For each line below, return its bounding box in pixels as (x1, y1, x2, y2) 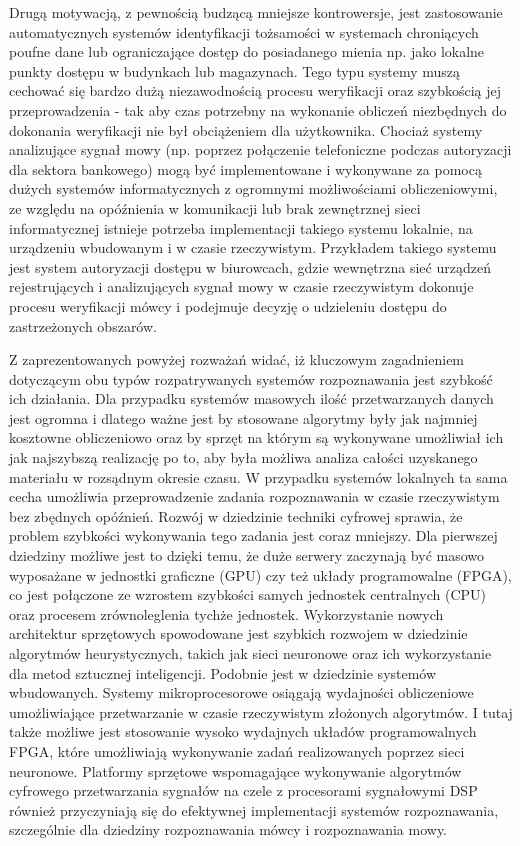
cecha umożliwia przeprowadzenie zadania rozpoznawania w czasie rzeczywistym (9, 486, 500, 507)
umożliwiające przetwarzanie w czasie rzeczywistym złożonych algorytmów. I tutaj (9, 701, 513, 722)
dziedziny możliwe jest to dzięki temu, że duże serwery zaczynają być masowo (9, 545, 485, 566)
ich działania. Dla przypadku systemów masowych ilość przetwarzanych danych (9, 388, 494, 409)
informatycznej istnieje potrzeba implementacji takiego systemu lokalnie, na (9, 217, 473, 238)
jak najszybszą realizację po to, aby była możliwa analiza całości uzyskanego (9, 447, 478, 468)
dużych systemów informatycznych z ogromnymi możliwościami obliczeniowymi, (9, 178, 498, 199)
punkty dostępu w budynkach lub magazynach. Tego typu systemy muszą (9, 60, 461, 81)
